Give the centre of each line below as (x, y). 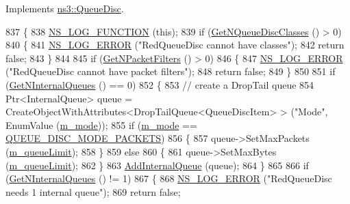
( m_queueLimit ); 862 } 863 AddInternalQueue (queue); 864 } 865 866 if (157, 165)
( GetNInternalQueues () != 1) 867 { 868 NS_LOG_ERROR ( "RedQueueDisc (169, 178)
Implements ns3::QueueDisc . (65, 8)
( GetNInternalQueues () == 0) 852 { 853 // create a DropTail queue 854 (160, 84)
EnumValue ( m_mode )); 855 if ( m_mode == (101, 125)
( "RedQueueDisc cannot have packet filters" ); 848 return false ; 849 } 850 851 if (171, 71)
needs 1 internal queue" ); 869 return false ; (93, 191)
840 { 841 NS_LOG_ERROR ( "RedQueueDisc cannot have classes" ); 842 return (175, 45)
